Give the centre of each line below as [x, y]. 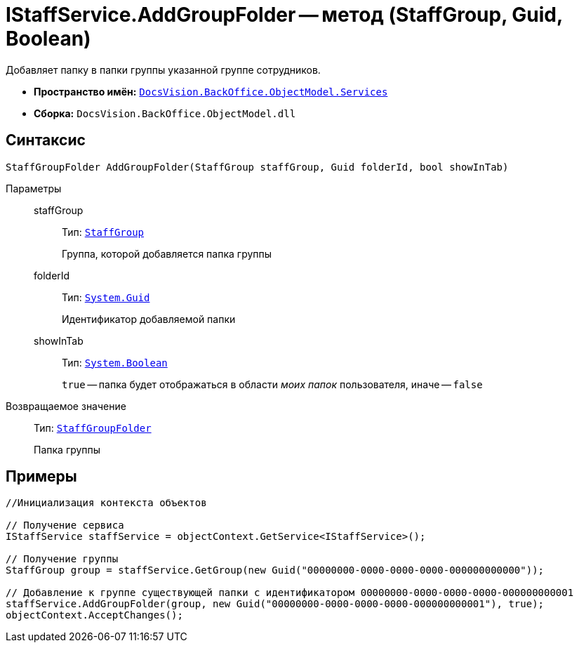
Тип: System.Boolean [115, 362]
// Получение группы [62, 559]
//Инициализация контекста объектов [106, 503]
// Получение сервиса [65, 525]
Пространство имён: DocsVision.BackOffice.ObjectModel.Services [211, 91]
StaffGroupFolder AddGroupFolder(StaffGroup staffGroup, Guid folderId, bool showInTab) [257, 167]
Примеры [41, 477]
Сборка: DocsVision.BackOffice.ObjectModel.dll [165, 113]
